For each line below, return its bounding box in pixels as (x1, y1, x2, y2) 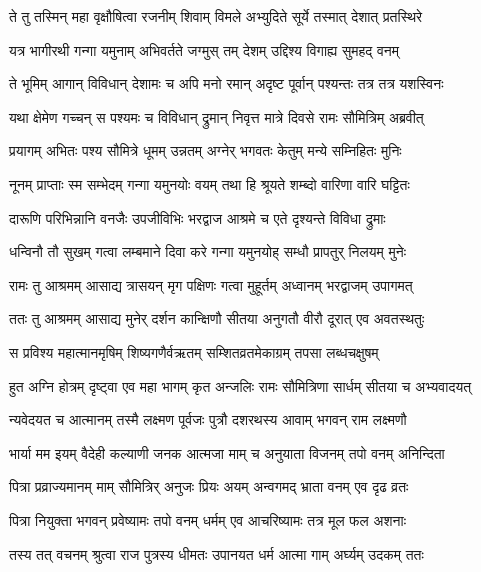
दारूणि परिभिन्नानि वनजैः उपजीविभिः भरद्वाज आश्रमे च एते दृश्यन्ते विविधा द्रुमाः (9, 207, 386, 228)
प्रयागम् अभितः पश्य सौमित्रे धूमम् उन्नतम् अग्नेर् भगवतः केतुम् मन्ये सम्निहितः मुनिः (9, 140, 402, 161)
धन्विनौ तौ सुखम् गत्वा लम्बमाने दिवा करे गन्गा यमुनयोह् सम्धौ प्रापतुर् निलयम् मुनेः (9, 241, 406, 262)
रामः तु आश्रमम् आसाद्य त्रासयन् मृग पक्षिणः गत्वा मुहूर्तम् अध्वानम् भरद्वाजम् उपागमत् (9, 274, 413, 295)
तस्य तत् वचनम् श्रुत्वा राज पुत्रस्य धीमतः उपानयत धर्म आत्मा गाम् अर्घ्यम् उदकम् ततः (9, 543, 424, 564)
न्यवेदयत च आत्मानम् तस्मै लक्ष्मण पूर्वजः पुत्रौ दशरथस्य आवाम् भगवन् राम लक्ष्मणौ (9, 409, 407, 430)
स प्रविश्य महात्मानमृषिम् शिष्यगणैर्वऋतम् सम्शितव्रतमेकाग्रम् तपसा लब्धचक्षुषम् (9, 341, 379, 362)
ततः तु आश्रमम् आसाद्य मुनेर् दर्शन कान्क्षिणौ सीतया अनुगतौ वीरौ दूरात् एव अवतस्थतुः (9, 308, 425, 329)
